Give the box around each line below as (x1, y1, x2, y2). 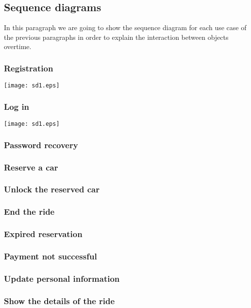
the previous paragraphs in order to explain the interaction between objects (4, 32, 229, 42)
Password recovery (4, 138, 78, 151)
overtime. (4, 41, 32, 51)
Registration (4, 62, 53, 74)
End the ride (4, 205, 55, 218)
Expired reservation (4, 228, 83, 240)
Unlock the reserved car (4, 183, 100, 195)
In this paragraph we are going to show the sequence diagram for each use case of (4, 22, 247, 33)
